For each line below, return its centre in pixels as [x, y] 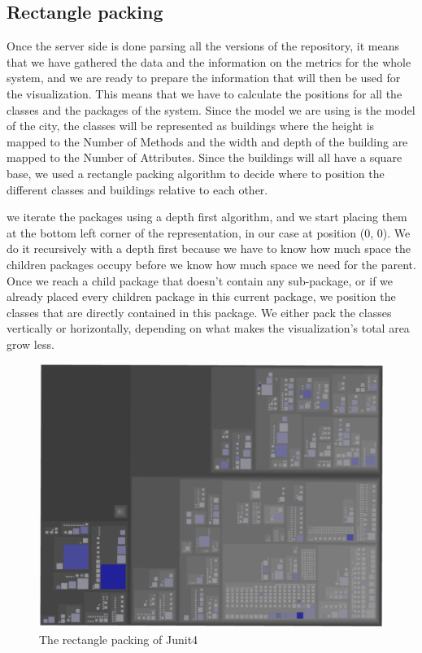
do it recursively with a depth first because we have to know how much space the [209, 248]
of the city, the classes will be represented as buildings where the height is [191, 126]
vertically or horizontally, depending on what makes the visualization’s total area [208, 328]
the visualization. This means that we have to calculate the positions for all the [204, 93]
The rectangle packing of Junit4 [119, 639]
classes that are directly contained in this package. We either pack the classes [199, 312]
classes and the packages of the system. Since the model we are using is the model [211, 109]
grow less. [30, 344]
